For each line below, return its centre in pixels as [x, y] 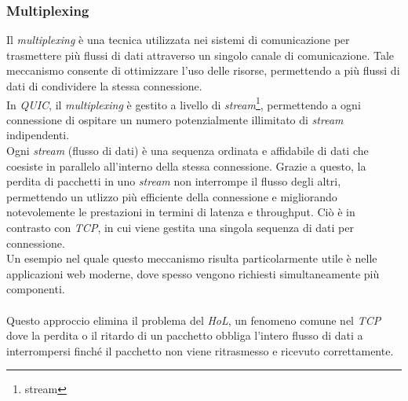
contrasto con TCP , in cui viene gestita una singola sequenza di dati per [180, 227]
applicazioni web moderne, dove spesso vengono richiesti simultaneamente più [193, 273]
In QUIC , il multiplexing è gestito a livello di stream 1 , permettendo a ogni [184, 103]
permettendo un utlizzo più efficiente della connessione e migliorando [172, 196]
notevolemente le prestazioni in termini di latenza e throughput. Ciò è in [181, 212]
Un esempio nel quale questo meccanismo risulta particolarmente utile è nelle [192, 258]
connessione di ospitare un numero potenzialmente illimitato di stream [175, 119]
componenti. [36, 289]
